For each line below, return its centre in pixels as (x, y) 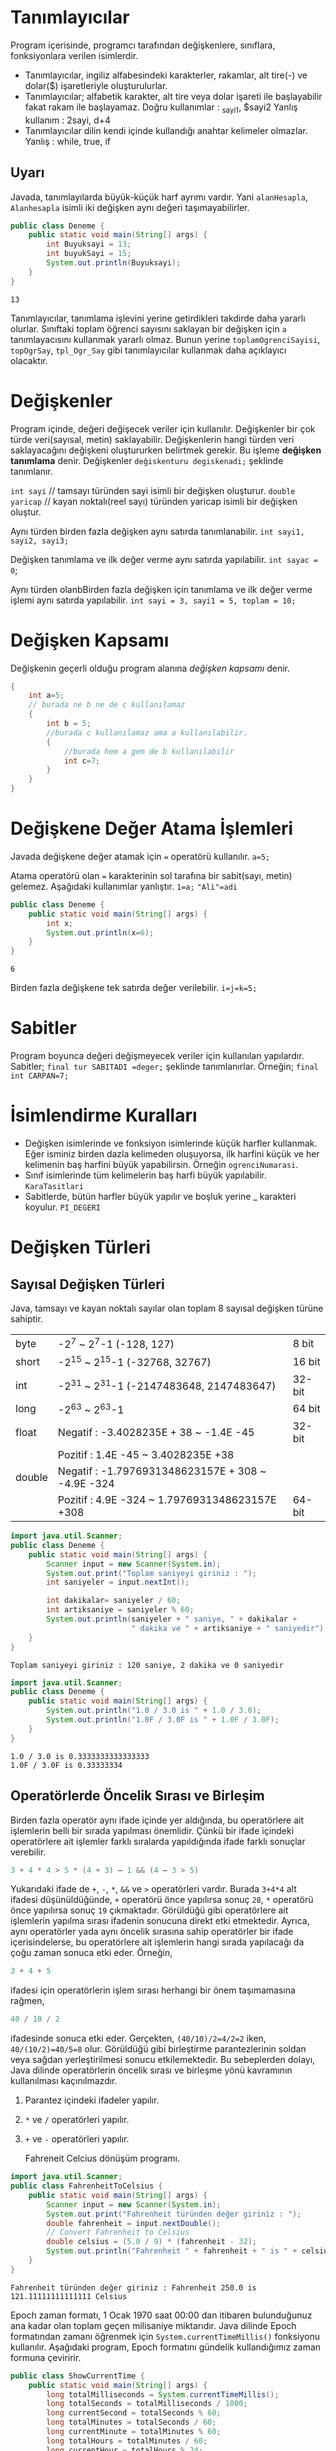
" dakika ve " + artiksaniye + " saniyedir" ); (230, 1628)
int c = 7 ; (82, 761)
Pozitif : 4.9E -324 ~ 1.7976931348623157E (167, 1500)
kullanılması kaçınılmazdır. (64, 2081)
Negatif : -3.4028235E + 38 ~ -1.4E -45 (156, 1433)
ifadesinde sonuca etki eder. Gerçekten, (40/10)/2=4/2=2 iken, (138, 2038)
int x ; (60, 923)
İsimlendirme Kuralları (104, 1115)
